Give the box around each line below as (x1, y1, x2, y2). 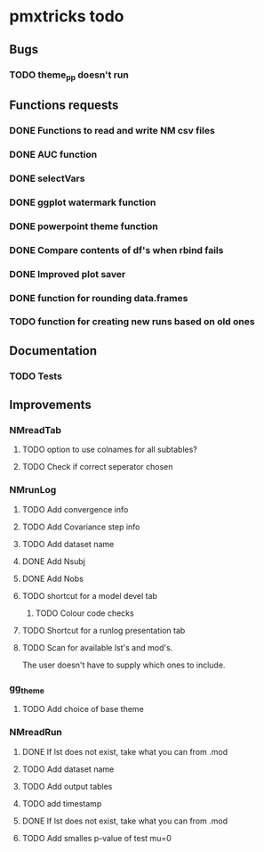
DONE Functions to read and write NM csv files (9, 125, 215, 137)
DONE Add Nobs (21, 573, 84, 584)
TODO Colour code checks (35, 608, 135, 619)
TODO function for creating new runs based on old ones (9, 315, 255, 328)
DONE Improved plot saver (9, 267, 126, 280)
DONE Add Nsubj (21, 555, 86, 567)
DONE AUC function (9, 149, 98, 160)
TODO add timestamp (21, 798, 102, 808)
